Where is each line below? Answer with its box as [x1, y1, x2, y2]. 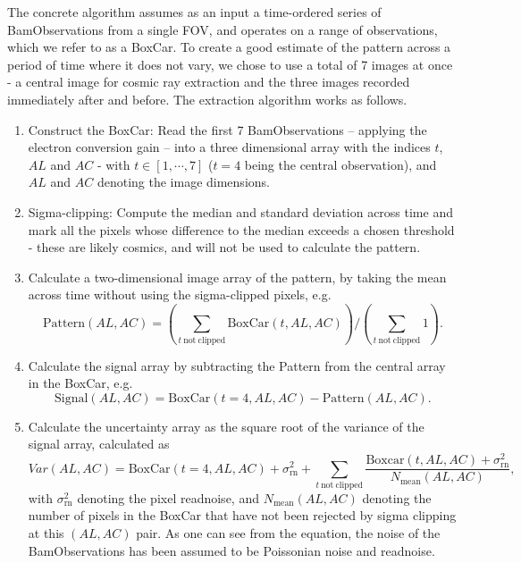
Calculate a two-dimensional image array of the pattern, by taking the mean [28, 267, 447, 286]
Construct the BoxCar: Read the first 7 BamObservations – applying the [28, 120, 427, 139]
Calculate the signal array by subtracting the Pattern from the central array [28, 356, 446, 374]
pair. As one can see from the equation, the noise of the [136, 524, 441, 542]
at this [28, 524, 64, 542]
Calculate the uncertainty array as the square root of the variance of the [28, 416, 424, 435]
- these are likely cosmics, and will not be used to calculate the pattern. [28, 238, 421, 256]
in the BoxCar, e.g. [28, 374, 133, 392]
